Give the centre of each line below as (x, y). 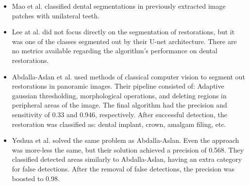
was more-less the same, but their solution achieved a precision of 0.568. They (128, 149)
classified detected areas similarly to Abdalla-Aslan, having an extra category (127, 159)
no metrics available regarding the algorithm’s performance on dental (115, 51)
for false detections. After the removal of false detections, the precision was (123, 168)
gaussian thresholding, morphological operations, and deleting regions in (119, 95)
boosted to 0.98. (36, 178)
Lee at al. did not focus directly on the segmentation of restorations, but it (123, 32)
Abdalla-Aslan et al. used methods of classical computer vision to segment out (128, 76)
